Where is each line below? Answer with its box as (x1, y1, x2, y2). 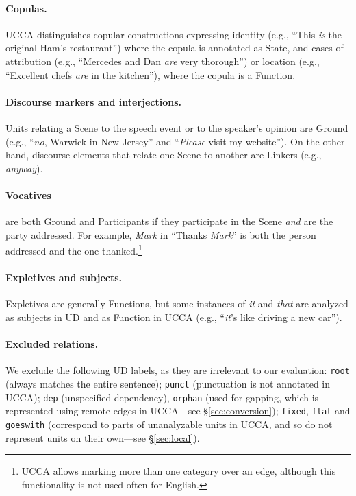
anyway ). (5, 161, 43, 175)
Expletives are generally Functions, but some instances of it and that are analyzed (5, 296, 348, 311)
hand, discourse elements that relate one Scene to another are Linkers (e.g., (5, 147, 322, 162)
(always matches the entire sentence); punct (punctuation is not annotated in (5, 377, 331, 391)
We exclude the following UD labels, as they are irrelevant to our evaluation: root (5, 363, 350, 377)
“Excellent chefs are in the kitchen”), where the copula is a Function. (5, 67, 296, 82)
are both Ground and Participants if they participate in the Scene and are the (5, 214, 333, 228)
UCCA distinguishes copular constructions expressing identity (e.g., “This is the (5, 27, 342, 41)
